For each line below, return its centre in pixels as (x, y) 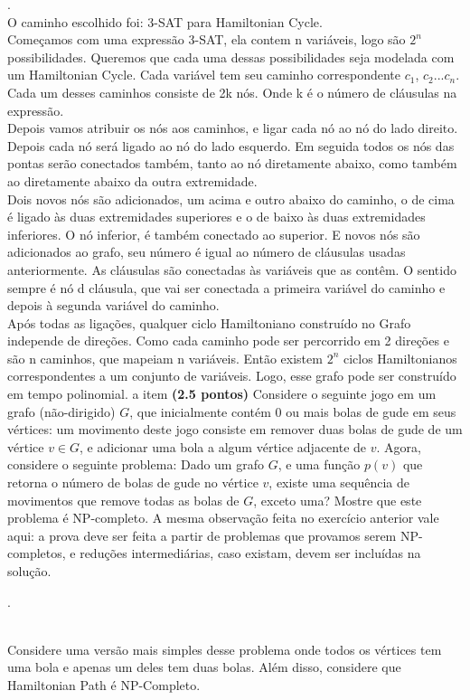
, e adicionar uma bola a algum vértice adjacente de (223, 446)
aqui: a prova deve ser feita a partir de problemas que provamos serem (202, 535)
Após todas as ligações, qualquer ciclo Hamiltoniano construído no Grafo (209, 322)
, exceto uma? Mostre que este (338, 500)
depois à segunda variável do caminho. (113, 305)
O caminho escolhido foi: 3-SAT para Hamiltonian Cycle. (165, 21)
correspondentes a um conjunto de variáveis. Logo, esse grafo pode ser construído (232, 376)
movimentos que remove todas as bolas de (123, 500)
